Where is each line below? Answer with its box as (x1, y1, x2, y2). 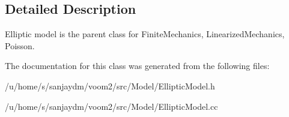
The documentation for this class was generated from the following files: (5, 59, 270, 72)
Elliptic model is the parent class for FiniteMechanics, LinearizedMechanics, (5, 28, 285, 40)
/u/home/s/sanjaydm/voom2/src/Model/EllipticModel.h (5, 79, 215, 92)
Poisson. (5, 39, 35, 52)
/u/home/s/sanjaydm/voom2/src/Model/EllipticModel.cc (5, 100, 218, 112)
